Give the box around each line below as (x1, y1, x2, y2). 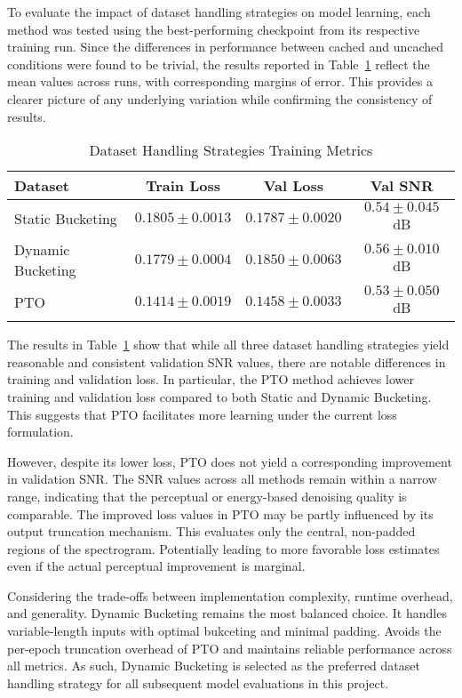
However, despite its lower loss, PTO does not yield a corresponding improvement (7, 452, 452, 470)
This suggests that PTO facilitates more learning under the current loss (7, 405, 397, 423)
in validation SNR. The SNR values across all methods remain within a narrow (7, 469, 437, 488)
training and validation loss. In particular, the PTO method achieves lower (7, 370, 414, 389)
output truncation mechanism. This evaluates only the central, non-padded (7, 522, 416, 541)
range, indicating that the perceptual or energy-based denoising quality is (7, 486, 407, 505)
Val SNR (370, 175, 434, 197)
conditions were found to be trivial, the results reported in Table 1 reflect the (7, 54, 430, 73)
